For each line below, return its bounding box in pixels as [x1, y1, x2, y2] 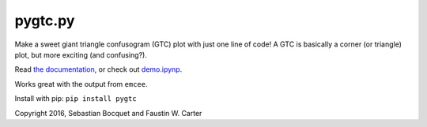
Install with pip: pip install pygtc [14, 94, 138, 103]
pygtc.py [14, 12, 75, 29]
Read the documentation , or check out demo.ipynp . [14, 65, 183, 74]
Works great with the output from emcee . [14, 79, 148, 88]
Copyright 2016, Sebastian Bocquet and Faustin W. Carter [14, 108, 202, 118]
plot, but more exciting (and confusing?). [14, 50, 148, 59]
